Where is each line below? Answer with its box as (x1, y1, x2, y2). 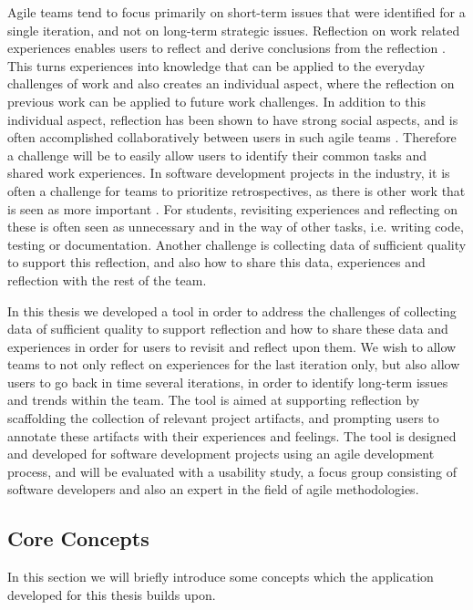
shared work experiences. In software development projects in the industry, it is (7, 163, 450, 182)
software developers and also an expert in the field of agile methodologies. (7, 480, 419, 499)
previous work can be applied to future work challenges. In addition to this (7, 91, 426, 110)
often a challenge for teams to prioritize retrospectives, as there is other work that (7, 181, 466, 200)
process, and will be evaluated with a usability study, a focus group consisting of (7, 461, 457, 481)
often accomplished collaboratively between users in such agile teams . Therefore (7, 128, 457, 147)
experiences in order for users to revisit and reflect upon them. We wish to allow (7, 336, 457, 356)
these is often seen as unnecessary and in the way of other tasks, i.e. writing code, (7, 217, 464, 236)
